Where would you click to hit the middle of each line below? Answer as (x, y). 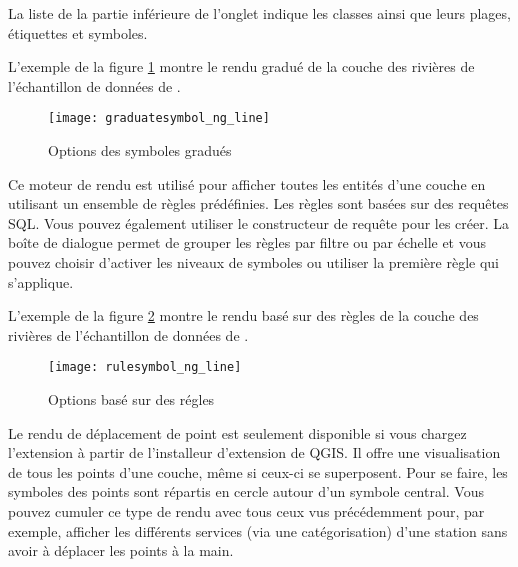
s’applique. (41, 281)
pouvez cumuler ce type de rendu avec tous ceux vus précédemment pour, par (246, 511)
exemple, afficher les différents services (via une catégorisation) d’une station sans (258, 530)
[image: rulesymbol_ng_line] (145, 367)
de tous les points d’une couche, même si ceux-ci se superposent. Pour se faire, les (258, 471)
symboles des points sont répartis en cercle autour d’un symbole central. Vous (246, 491)
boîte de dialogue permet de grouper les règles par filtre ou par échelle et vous (247, 242)
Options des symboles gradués (140, 150)
